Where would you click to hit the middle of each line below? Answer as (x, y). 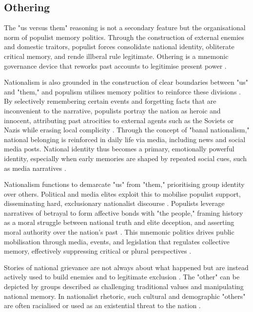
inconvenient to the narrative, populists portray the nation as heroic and (112, 110)
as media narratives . (35, 168)
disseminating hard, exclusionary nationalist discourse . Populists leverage (114, 203)
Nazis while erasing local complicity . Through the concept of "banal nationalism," (127, 130)
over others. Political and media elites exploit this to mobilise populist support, (122, 193)
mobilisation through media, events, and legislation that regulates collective (117, 241)
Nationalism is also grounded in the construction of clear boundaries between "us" (126, 82)
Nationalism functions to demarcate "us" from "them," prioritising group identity (124, 184)
